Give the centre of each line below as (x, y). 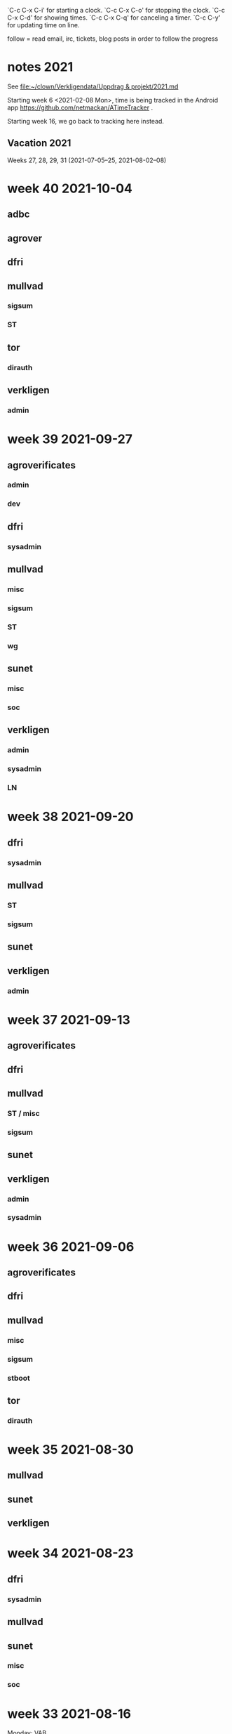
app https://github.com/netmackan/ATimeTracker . (80, 107)
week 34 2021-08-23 (70, 1553)
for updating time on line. (43, 25)
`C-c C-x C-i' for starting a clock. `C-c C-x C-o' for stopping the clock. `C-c (116, 10)
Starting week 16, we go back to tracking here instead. (86, 121)
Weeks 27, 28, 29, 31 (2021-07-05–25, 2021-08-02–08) (87, 160)
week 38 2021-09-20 (70, 817)
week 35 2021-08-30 (71, 1450)
